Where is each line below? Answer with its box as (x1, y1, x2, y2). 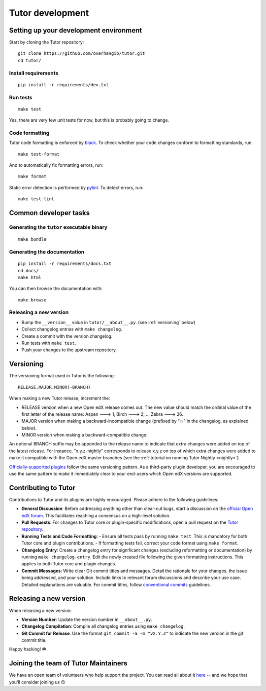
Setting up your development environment (9, 26, 142, 35)
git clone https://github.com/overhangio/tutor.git (18, 51, 145, 56)
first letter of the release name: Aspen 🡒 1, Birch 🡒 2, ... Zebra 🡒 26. (21, 411, 183, 417)
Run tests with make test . (21, 340, 76, 346)
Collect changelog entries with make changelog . (21, 326, 123, 332)
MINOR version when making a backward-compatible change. (21, 432, 148, 438)
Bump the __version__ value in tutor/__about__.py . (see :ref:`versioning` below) (21, 319, 196, 325)
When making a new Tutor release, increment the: (9, 395, 110, 401)
